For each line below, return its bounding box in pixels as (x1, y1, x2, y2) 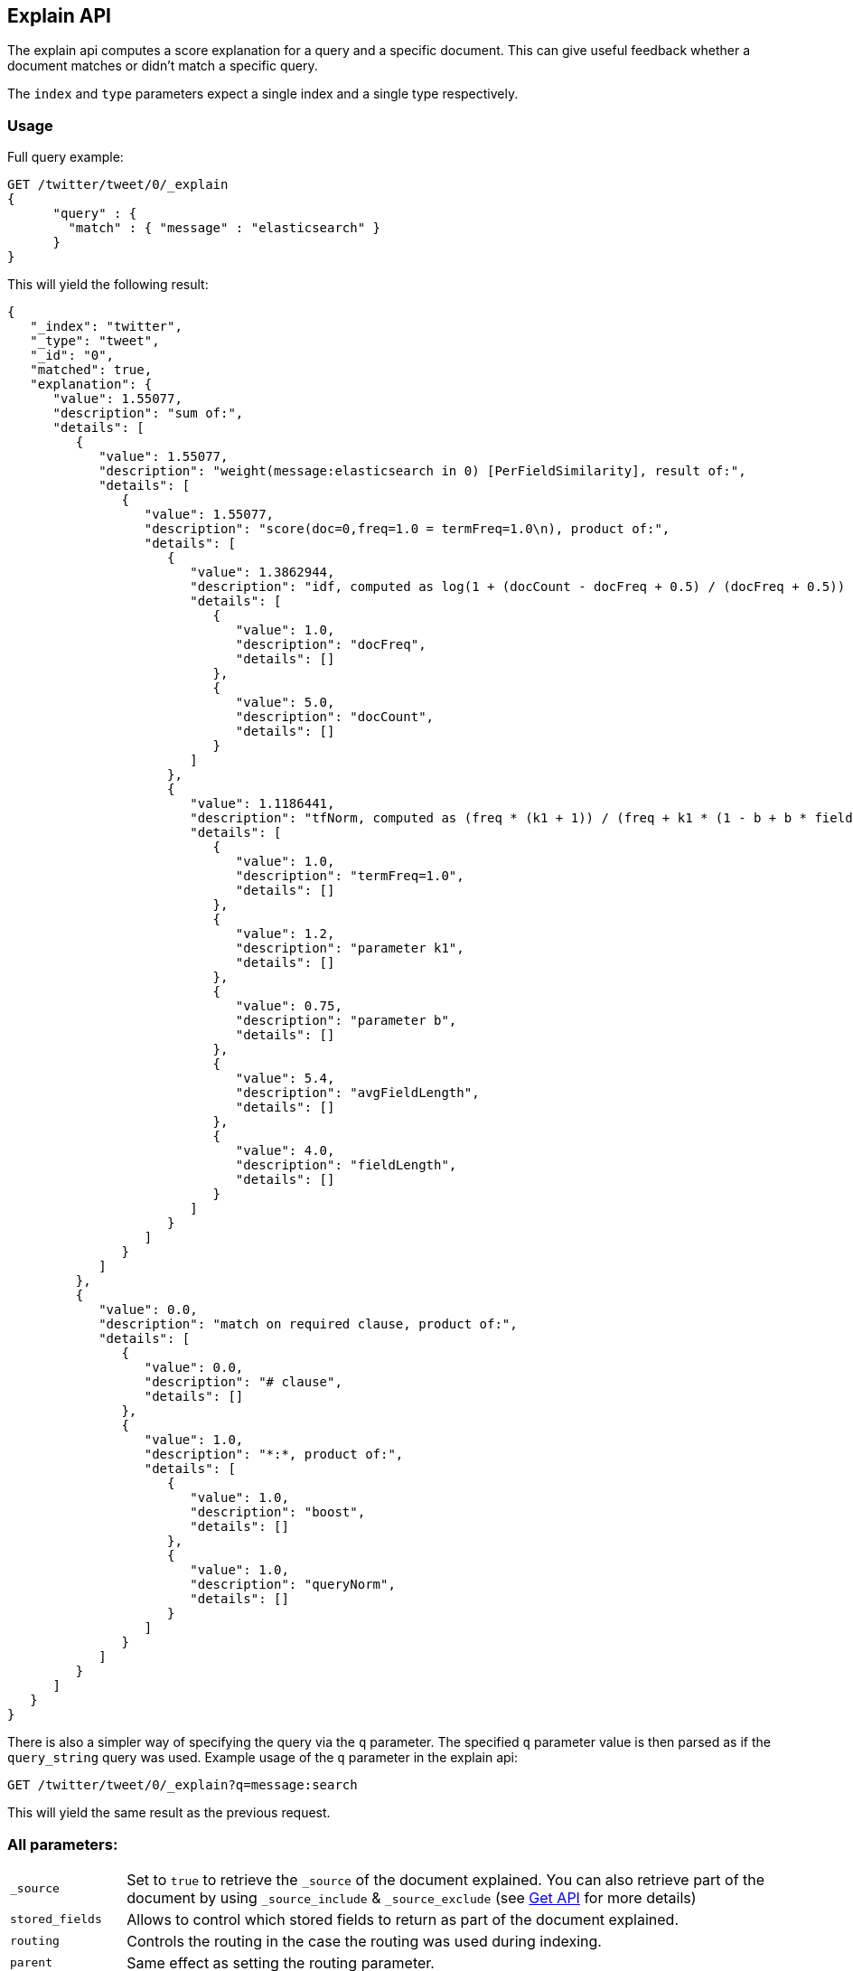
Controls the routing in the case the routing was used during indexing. (127, 1931, 602, 1950)
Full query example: (7, 149, 124, 165)
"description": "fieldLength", (235, 1158, 457, 1173)
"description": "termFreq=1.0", (235, 868, 464, 884)
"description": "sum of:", (52, 406, 244, 421)
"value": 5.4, (235, 1071, 335, 1086)
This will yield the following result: (7, 277, 209, 293)
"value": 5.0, (235, 695, 335, 710)
